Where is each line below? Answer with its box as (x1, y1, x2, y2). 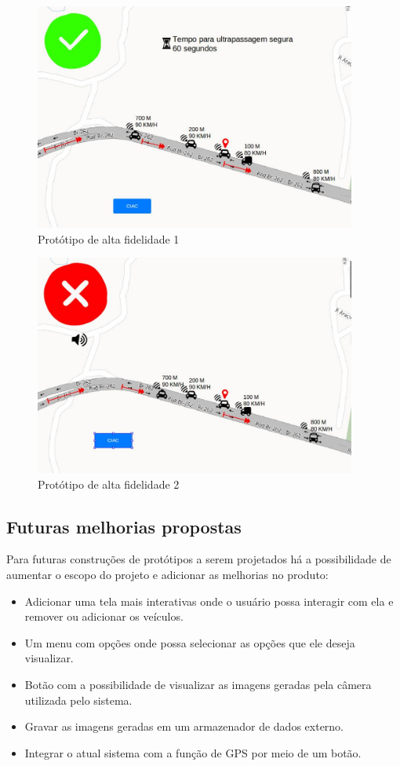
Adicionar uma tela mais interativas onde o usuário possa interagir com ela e (24, 592, 394, 609)
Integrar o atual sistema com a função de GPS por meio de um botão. (24, 744, 362, 761)
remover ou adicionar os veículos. (24, 608, 184, 625)
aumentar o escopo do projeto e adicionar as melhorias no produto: (6, 566, 329, 582)
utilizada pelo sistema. (24, 691, 133, 708)
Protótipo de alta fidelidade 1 (38, 230, 180, 247)
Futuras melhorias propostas (6, 514, 242, 538)
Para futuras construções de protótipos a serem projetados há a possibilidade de (6, 551, 391, 567)
